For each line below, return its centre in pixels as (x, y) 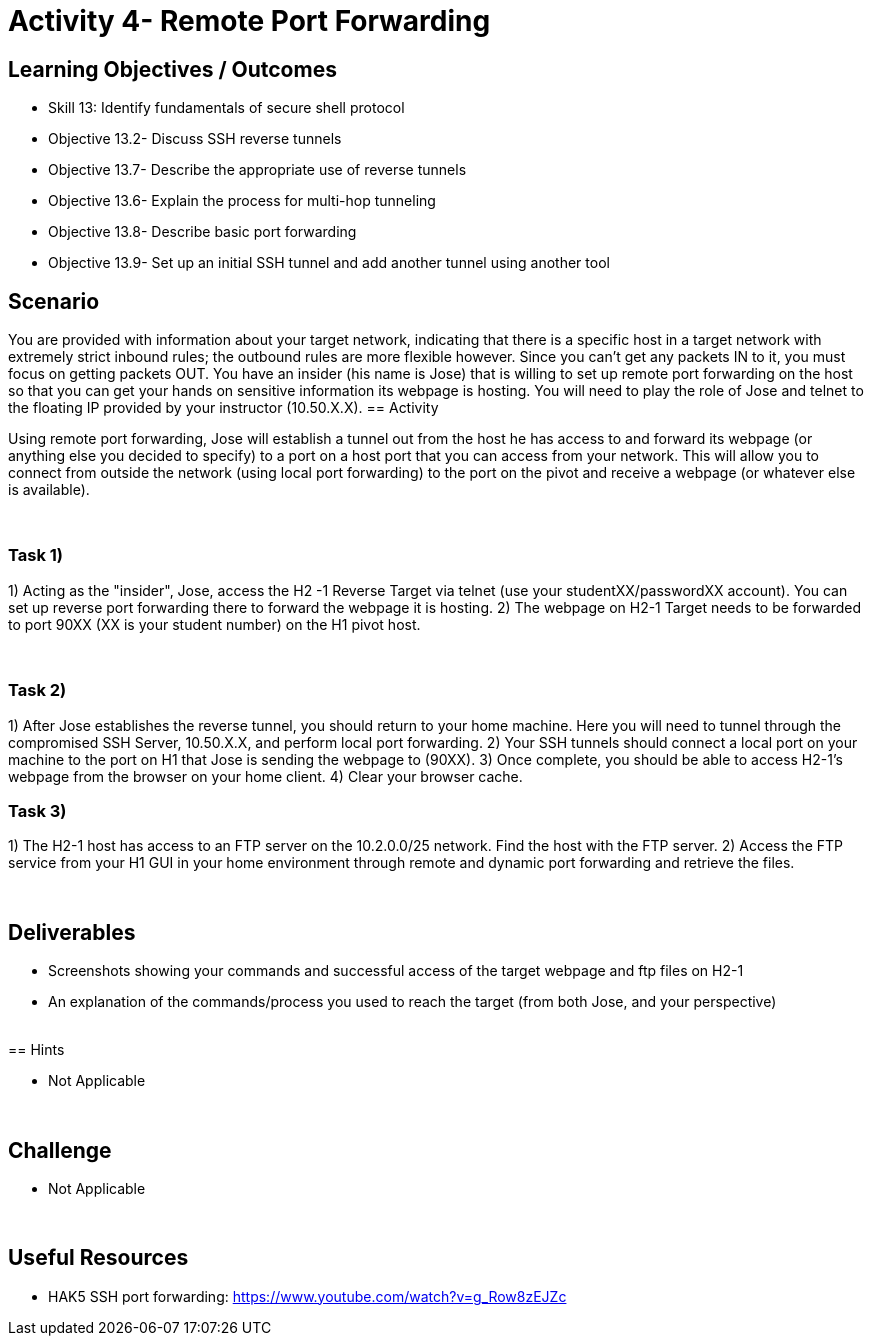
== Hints (36, 1050)
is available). (49, 490)
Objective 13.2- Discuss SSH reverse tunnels (195, 139)
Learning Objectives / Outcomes (172, 69)
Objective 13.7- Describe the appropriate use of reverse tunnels (257, 170)
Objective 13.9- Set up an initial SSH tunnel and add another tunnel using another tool (329, 263)
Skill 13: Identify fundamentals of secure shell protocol (226, 108)
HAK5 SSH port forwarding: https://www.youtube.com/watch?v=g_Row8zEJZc (307, 1296)
